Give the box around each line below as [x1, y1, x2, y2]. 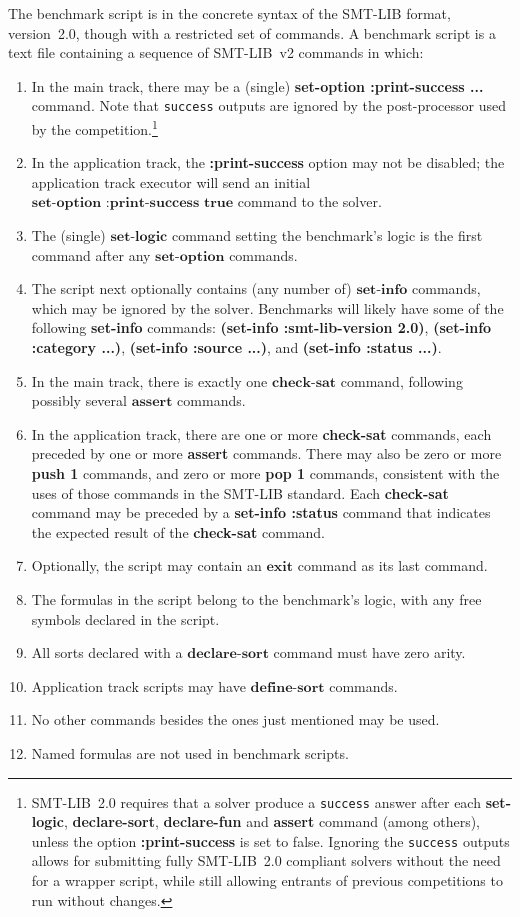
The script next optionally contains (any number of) [31, 278, 352, 299]
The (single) [31, 225, 106, 246]
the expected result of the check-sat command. [31, 521, 326, 542]
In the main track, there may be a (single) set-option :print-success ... [31, 75, 484, 96]
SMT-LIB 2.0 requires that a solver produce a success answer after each [31, 791, 481, 812]
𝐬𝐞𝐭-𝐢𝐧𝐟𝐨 [356, 283, 408, 298]
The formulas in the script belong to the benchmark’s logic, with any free [31, 588, 482, 609]
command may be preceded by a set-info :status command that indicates [31, 502, 491, 523]
